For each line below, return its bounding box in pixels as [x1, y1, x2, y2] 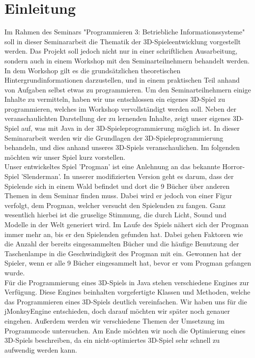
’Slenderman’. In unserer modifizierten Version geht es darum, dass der [21, 171, 234, 181]
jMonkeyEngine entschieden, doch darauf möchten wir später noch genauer [4, 306, 230, 316]
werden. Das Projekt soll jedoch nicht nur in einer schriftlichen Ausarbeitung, [4, 46, 238, 56]
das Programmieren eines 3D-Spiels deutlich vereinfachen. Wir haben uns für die [4, 296, 247, 306]
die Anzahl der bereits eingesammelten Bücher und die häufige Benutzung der [4, 239, 239, 249]
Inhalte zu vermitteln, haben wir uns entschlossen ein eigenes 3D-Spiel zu [4, 94, 226, 104]
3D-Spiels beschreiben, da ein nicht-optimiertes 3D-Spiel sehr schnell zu [4, 335, 220, 345]
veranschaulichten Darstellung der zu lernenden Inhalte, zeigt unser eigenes [4, 113, 230, 123]
